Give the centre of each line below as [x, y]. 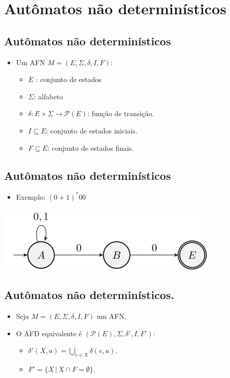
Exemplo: [31, 196]
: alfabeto [48, 96]
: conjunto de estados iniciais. [92, 130]
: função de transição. [121, 113]
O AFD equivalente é [49, 333]
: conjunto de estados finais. [91, 147]
